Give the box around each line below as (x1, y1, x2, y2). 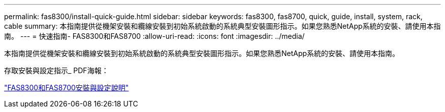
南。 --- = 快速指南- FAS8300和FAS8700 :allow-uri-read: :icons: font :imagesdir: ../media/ (4, 32, 305, 40)
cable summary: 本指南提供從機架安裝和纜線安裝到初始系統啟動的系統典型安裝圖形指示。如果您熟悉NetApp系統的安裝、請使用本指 (4, 22, 441, 30)
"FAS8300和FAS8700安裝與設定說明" (4, 83, 129, 92)
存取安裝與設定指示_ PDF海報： (4, 66, 109, 75)
